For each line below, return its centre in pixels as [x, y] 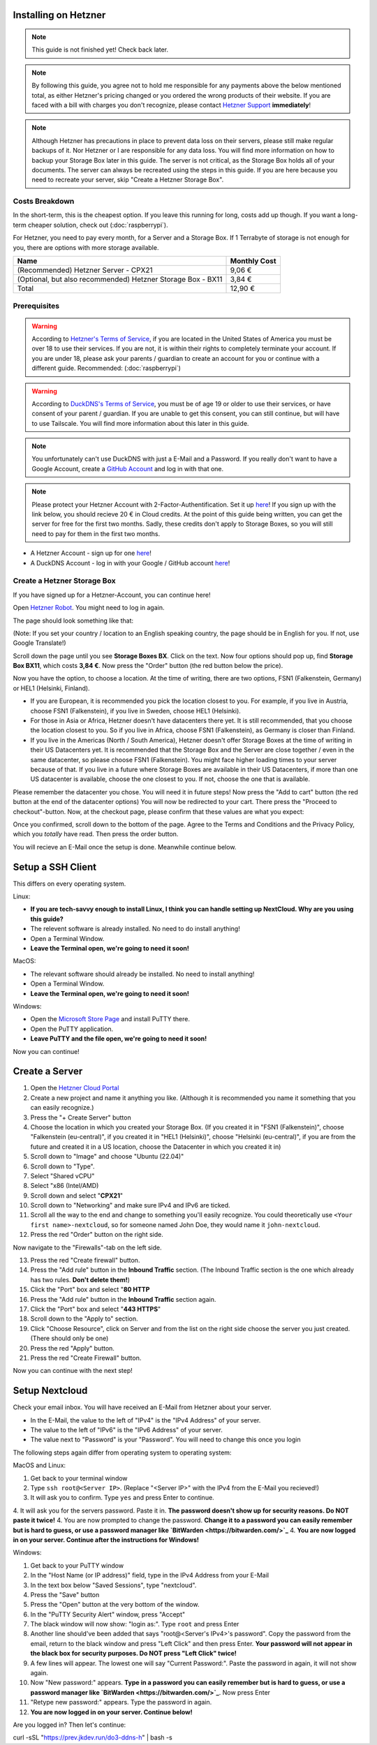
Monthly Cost [253, 261]
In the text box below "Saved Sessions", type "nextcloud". [113, 1585]
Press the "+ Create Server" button [81, 1117]
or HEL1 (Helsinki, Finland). [51, 688]
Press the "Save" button [65, 1594]
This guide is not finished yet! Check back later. [100, 50]
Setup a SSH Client [55, 867]
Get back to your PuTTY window [77, 1565]
